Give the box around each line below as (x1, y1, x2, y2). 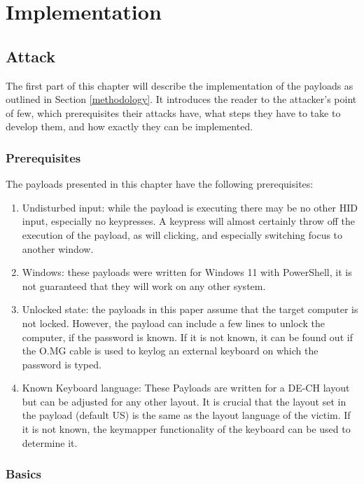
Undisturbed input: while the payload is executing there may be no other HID (22, 200, 358, 214)
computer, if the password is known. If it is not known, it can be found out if (22, 329, 353, 344)
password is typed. (22, 357, 101, 371)
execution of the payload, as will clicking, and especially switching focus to (22, 227, 343, 242)
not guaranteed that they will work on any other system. (22, 278, 266, 293)
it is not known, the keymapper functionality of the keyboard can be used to (22, 422, 351, 436)
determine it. (22, 435, 78, 450)
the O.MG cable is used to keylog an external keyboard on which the (22, 343, 318, 358)
